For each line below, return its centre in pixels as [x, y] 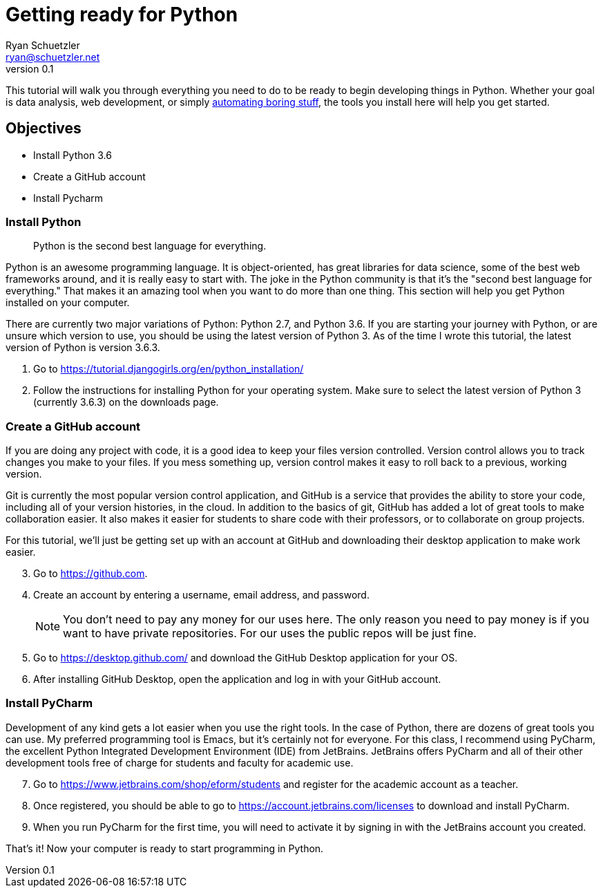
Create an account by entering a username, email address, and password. [201, 595]
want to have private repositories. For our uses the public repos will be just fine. [270, 633]
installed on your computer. [68, 303]
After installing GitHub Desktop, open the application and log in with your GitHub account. [237, 679]
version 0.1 [30, 68]
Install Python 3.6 [73, 155]
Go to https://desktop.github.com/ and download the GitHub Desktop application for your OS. [246, 658]
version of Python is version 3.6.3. [83, 348]
